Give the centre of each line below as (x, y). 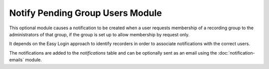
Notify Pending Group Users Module (85, 13)
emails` (17, 60)
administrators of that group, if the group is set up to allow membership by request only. (99, 34)
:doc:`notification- (236, 53)
